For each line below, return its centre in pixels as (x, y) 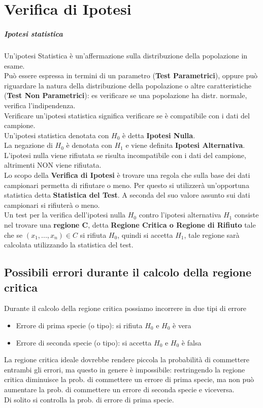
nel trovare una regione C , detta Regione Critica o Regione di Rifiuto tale (130, 225)
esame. (14, 65)
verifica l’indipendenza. (40, 105)
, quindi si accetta (145, 234)
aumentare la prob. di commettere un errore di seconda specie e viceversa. (119, 389)
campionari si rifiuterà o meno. (52, 205)
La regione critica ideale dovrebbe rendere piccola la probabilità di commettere (127, 359)
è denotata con (89, 145)
